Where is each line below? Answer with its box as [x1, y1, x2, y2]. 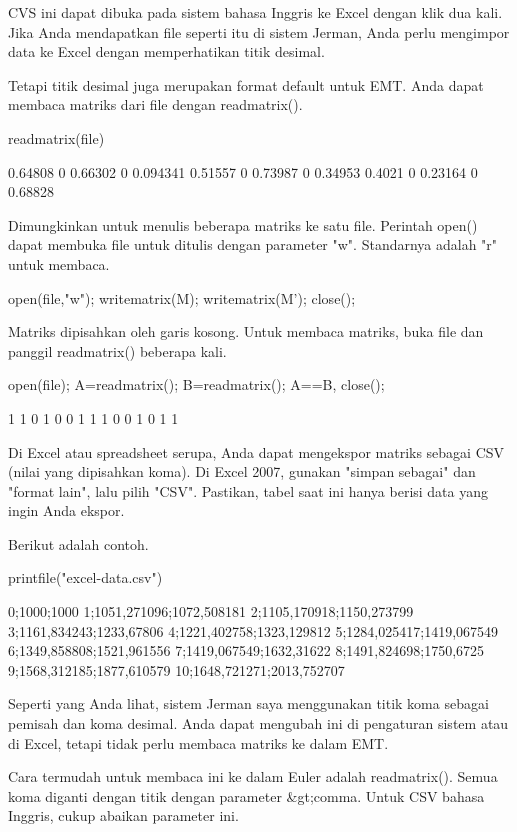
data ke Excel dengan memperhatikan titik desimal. [8, 41, 325, 62]
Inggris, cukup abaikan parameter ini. [8, 805, 239, 826]
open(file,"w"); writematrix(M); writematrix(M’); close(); [8, 287, 356, 308]
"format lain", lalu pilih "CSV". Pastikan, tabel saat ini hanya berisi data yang [8, 480, 489, 501]
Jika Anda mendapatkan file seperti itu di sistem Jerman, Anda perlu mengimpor [8, 21, 510, 42]
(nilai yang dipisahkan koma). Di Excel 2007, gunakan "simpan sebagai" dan [8, 461, 476, 482]
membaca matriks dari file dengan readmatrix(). [8, 94, 303, 115]
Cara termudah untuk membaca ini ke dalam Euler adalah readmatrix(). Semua [8, 766, 498, 787]
